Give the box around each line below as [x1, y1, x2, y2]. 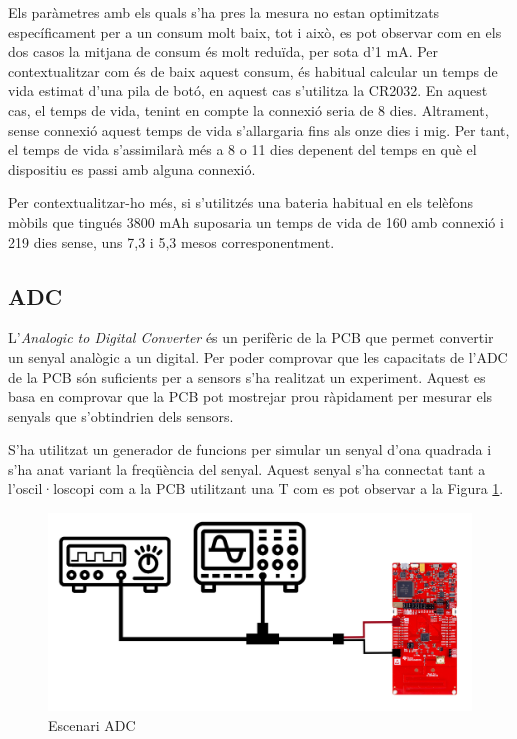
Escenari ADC [48, 715, 136, 735]
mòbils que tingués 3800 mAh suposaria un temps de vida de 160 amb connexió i [8, 211, 504, 232]
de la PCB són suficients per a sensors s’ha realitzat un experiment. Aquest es [8, 366, 486, 387]
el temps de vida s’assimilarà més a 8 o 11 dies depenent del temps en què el [8, 139, 477, 160]
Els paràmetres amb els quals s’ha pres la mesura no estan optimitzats [8, 2, 440, 22]
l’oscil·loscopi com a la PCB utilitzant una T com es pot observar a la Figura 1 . [8, 478, 504, 499]
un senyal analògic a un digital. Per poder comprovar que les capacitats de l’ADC [8, 346, 508, 367]
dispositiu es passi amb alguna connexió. [8, 158, 256, 179]
